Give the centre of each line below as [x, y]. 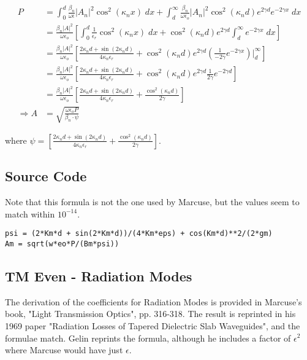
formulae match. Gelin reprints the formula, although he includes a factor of [148, 338]
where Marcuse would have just [64, 350]
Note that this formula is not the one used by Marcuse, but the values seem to [152, 202]
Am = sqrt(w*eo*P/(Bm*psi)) [62, 244]
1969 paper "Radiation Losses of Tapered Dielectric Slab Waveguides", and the [153, 325]
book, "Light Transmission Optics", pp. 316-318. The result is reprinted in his [150, 314]
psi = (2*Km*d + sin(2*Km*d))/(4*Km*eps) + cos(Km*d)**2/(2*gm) [139, 234]
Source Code [46, 176]
